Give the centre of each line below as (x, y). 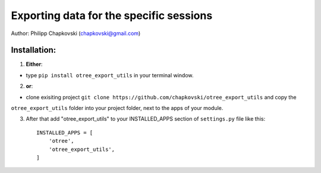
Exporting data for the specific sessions (112, 15)
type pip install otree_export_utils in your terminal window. (110, 75)
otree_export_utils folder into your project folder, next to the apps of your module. (117, 108)
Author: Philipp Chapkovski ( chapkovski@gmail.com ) (76, 33)
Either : (34, 64)
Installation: (34, 50)
